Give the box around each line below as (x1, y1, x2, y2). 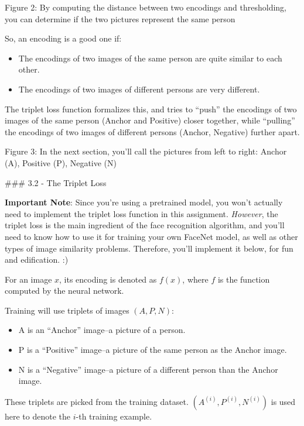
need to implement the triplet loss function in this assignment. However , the (5, 207, 278, 219)
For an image (5, 273, 52, 285)
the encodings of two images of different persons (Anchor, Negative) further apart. (5, 125, 300, 138)
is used (271, 395, 296, 407)
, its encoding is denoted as (59, 273, 157, 285)
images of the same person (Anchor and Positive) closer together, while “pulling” (5, 114, 295, 126)
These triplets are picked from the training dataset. (5, 395, 189, 407)
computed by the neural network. (5, 284, 124, 297)
